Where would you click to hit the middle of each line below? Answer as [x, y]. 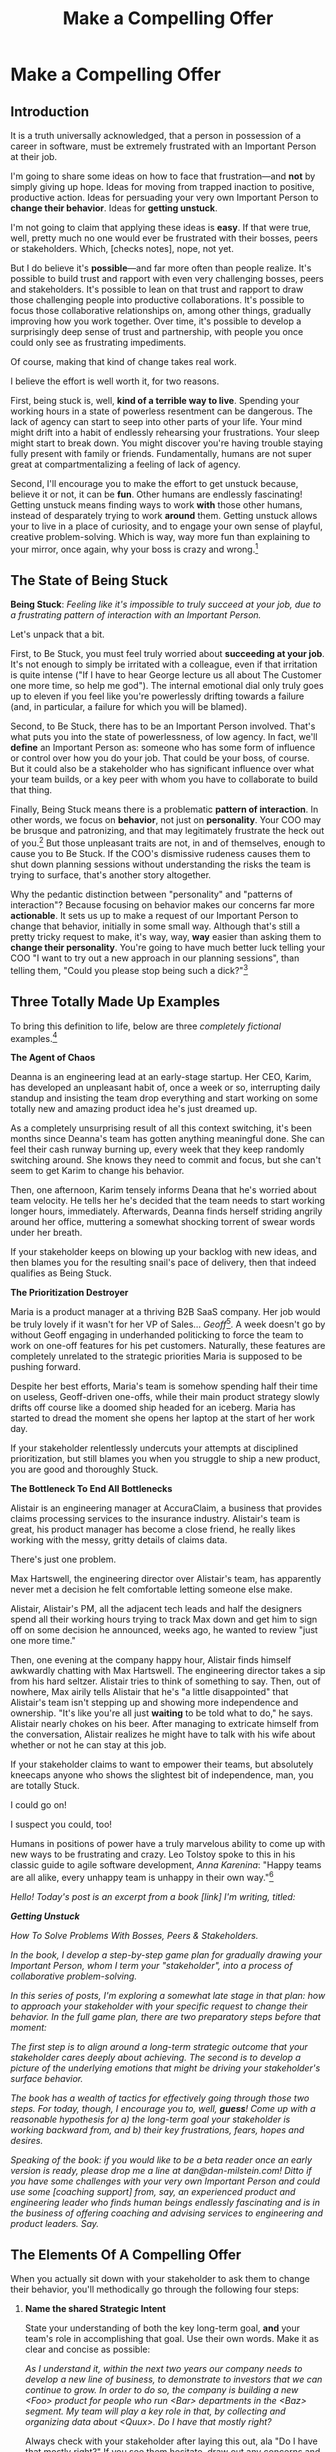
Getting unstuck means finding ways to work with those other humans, [156, 505]
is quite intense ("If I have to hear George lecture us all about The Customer [166, 675]
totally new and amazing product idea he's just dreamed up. [134, 1109]
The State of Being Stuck [89, 580]
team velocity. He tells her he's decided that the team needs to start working [168, 1201]
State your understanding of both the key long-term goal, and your [162, 2328]
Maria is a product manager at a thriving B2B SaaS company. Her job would [165, 1312]
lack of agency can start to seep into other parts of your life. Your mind [156, 421]
